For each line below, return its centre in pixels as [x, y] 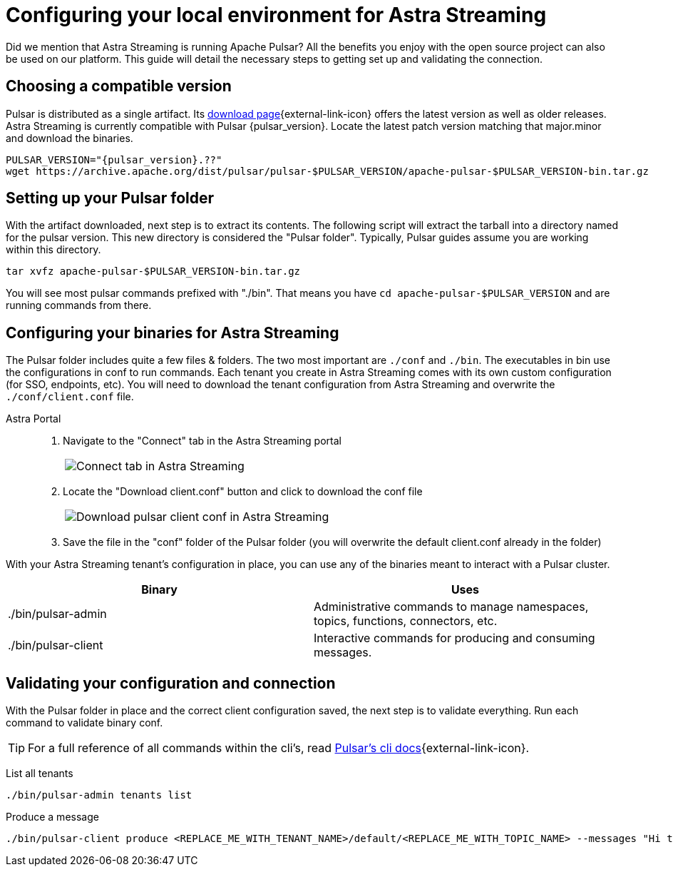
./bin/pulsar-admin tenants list [99, 795]
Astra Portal [34, 419]
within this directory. [53, 250]
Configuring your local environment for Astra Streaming [276, 15]
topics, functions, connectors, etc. [406, 621]
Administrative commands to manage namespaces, [451, 607]
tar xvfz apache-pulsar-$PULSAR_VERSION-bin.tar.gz [153, 272]
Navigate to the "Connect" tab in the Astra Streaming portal [202, 441]
